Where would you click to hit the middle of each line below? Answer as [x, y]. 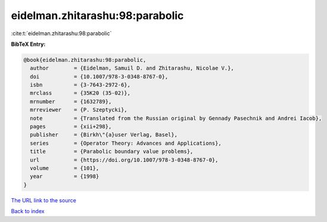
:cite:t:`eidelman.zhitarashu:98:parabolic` [61, 33]
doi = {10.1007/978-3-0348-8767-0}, [99, 76]
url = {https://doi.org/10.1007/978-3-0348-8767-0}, [124, 160]
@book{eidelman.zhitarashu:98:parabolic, [85, 60]
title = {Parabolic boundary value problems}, [112, 151]
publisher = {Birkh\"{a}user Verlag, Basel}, [104, 135]
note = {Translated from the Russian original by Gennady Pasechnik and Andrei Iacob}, [176, 118]
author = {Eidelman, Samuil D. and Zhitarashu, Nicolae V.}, [132, 68]
